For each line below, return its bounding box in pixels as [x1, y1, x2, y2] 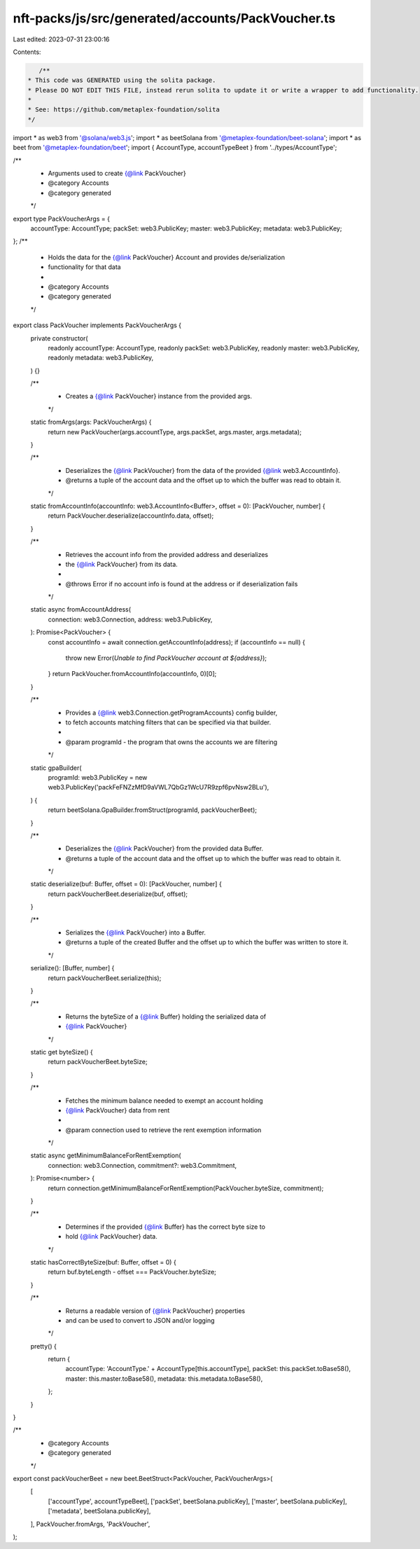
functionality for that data [48, 263, 122, 271]
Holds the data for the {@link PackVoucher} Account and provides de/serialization [48, 253, 285, 261]
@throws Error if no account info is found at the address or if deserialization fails [65, 579, 298, 588]
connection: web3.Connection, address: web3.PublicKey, [48, 615, 213, 624]
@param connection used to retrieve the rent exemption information [65, 1125, 262, 1134]
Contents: [13, 48, 41, 56]
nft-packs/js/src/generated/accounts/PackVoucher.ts [13, 11, 336, 26]
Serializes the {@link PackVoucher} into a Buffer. [65, 928, 206, 937]
